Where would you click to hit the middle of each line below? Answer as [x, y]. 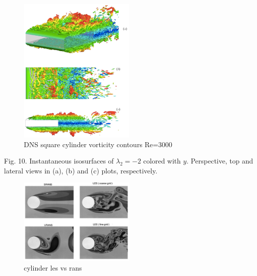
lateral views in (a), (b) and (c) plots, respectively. [81, 170]
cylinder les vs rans [53, 268]
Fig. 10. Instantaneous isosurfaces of [59, 161]
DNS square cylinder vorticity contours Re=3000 [98, 144]
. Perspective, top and [220, 161]
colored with [162, 161]
